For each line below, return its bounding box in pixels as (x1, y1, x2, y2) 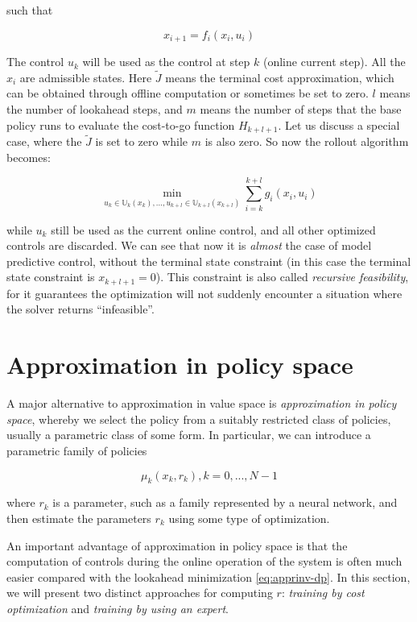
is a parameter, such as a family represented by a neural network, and (52, 494, 398, 511)
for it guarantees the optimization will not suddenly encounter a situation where (6, 284, 403, 301)
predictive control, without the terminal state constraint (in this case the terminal (6, 252, 411, 269)
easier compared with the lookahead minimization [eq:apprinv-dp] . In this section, (6, 568, 411, 585)
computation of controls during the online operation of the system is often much (6, 553, 403, 570)
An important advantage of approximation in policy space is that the (6, 537, 348, 554)
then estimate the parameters (6, 509, 151, 526)
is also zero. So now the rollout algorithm (204, 133, 409, 150)
